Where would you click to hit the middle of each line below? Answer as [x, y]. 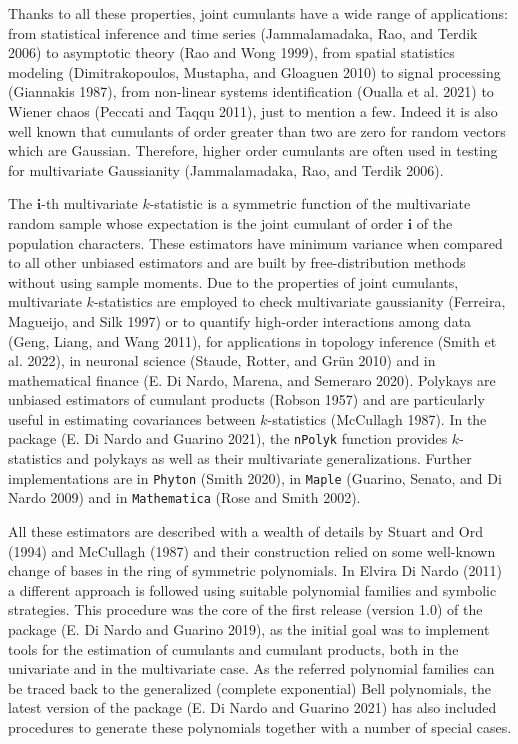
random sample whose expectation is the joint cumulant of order [206, 222]
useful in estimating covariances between [132, 418]
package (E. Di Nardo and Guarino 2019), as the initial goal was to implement [249, 629]
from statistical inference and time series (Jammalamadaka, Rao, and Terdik [243, 32]
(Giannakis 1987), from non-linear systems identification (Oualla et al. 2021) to [251, 91]
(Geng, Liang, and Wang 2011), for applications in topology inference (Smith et [252, 340]
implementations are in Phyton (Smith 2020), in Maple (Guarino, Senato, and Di [255, 477]
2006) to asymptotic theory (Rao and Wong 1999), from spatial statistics [231, 52]
